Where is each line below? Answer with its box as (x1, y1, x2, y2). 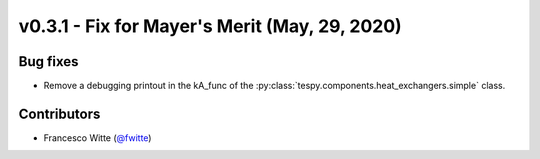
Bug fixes (18, 53, 79, 70)
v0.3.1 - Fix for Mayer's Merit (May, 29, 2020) (18, 15, 402, 37)
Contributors (18, 105, 101, 122)
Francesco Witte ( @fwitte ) (43, 131, 152, 144)
